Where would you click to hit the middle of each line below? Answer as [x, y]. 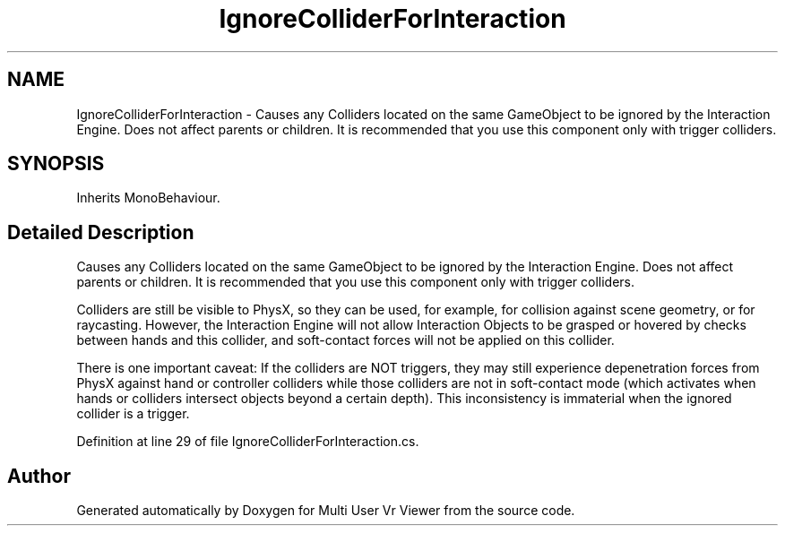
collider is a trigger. [133, 414]
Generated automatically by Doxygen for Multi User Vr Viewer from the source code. [326, 511]
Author [39, 476]
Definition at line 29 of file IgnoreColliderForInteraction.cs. [248, 442]
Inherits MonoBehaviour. [148, 198]
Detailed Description [101, 232]
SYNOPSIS [56, 164]
